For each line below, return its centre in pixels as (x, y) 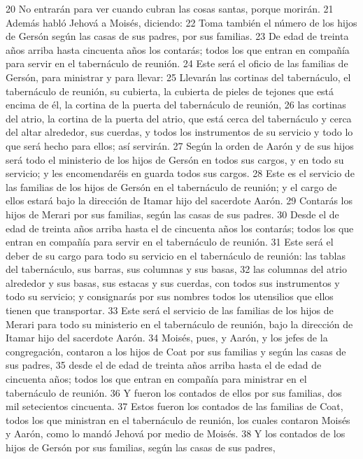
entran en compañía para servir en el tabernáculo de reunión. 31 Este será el (170, 242)
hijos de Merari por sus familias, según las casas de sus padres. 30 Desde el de (172, 214)
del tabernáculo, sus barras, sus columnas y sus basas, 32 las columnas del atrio (176, 269)
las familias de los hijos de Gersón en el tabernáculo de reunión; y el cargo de (171, 186)
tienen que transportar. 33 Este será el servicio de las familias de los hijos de (170, 310)
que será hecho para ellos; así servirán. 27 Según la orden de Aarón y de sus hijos (180, 145)
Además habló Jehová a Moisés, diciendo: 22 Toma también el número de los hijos (181, 22)
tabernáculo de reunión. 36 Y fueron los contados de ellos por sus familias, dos (174, 392)
